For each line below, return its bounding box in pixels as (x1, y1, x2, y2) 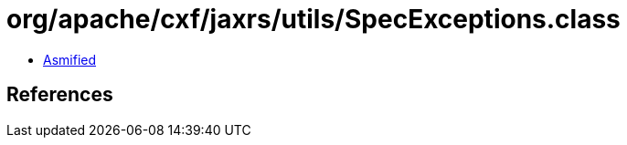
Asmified (43, 51, 97, 67)
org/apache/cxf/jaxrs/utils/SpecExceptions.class (6, 4, 621, 35)
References (6, 83, 113, 107)
